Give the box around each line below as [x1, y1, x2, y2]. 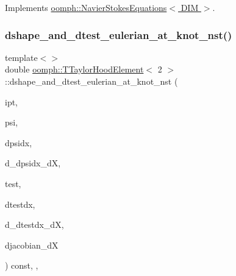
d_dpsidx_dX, [5, 157, 61, 169]
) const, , [5, 259, 38, 272]
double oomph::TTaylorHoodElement [5, 63, 144, 76]
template [5, 51, 38, 63]
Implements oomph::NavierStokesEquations [5, 1, 167, 13]
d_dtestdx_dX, [5, 218, 64, 231]
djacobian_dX [5, 238, 59, 251]
